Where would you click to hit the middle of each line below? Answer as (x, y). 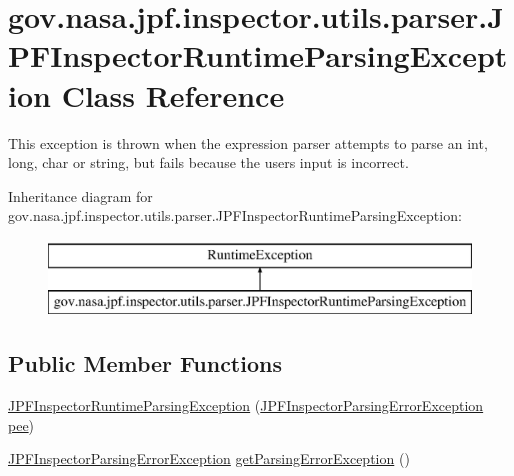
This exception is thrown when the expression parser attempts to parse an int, (248, 142)
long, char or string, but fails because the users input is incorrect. (208, 162)
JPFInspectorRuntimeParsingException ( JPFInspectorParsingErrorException (246, 405)
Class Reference (173, 94)
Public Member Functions (145, 363)
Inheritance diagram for (80, 195)
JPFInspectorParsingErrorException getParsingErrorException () (209, 458)
